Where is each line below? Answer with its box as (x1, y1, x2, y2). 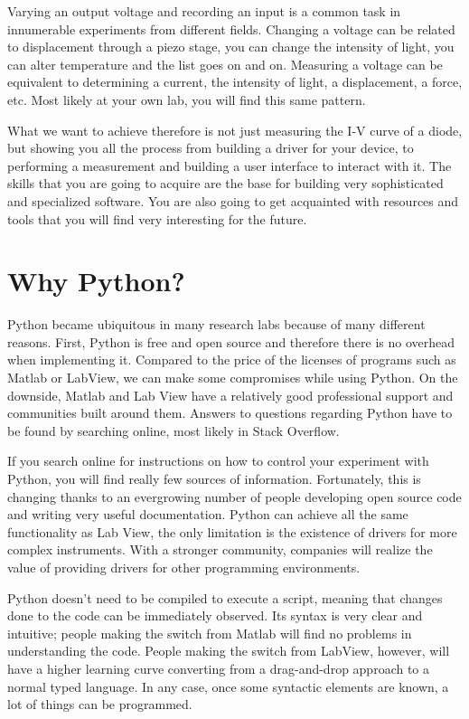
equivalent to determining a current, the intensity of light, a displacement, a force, (7, 72, 463, 91)
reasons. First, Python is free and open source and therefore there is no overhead (7, 332, 455, 351)
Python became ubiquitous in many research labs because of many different (7, 315, 426, 334)
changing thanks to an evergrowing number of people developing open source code (7, 487, 462, 506)
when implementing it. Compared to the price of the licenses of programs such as (7, 350, 456, 369)
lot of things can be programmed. (7, 695, 192, 714)
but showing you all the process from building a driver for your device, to (7, 138, 414, 157)
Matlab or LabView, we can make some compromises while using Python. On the (7, 368, 458, 387)
